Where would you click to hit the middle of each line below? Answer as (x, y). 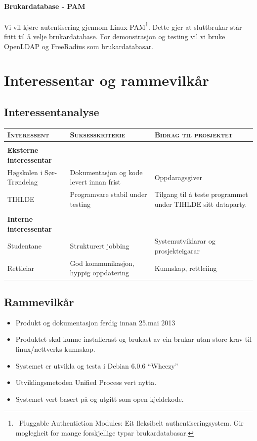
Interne (20, 219)
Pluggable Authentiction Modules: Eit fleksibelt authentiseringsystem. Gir (131, 423)
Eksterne (23, 150)
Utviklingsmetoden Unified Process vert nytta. (86, 382)
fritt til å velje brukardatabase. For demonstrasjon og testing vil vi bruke (115, 36)
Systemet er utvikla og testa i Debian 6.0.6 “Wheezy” (97, 365)
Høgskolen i (25, 172)
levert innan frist (95, 182)
